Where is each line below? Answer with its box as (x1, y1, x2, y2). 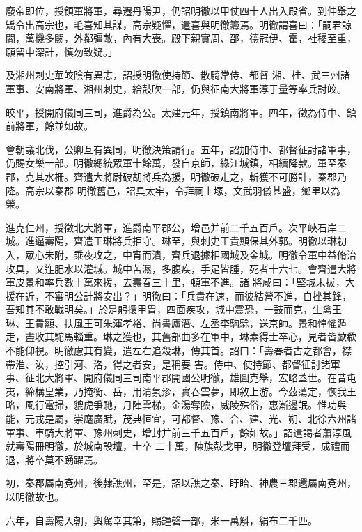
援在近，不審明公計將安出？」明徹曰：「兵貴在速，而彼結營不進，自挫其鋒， (6, 288, 352, 303)
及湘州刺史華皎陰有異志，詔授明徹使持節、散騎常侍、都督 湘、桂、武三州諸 (6, 68, 350, 82)
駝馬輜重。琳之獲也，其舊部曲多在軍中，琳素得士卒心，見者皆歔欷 (54, 329, 356, 344)
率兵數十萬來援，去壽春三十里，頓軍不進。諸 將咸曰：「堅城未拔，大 (44, 275, 355, 289)
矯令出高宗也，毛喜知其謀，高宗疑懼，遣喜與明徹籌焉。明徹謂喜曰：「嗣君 (6, 17, 342, 31)
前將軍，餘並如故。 (6, 119, 93, 133)
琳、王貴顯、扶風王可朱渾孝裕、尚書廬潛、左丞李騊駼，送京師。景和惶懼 (6, 315, 337, 330)
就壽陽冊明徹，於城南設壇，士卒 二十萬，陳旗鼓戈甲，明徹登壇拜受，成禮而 (6, 439, 350, 453)
